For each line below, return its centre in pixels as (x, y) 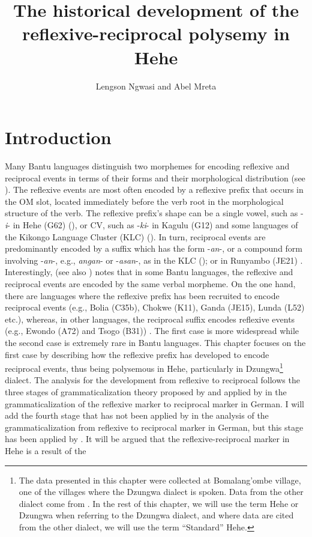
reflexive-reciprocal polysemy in (156, 33)
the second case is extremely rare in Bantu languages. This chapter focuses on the (155, 342)
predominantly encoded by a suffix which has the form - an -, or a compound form (154, 248)
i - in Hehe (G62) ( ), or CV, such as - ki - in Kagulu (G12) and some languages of (151, 225)
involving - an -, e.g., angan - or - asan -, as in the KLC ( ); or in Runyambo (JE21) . (154, 260)
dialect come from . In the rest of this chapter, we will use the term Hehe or (159, 503)
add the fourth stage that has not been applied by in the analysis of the (137, 415)
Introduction (58, 137)
